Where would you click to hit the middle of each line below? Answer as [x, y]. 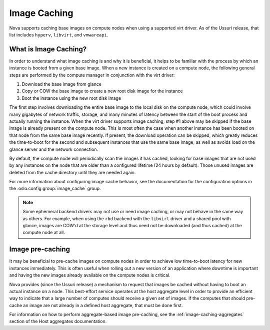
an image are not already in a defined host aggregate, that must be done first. [103, 305]
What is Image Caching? [48, 49]
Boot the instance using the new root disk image [71, 98]
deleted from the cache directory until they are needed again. [72, 172]
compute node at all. [44, 233]
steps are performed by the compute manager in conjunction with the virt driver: [92, 75]
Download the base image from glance [62, 84]
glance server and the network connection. [54, 149]
